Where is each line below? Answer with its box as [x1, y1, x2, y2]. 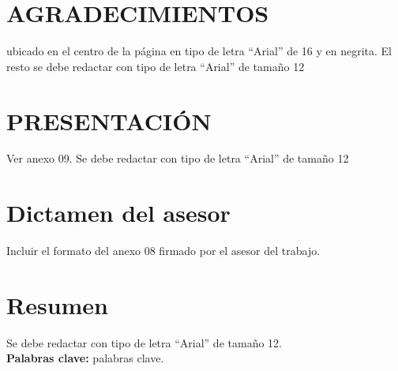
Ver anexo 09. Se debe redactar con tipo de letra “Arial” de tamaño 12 [6, 150, 349, 167]
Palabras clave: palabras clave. [6, 350, 164, 366]
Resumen [6, 288, 108, 320]
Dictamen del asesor [6, 197, 231, 229]
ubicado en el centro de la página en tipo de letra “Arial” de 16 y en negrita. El [6, 43, 392, 59]
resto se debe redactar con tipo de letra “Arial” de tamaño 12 [6, 58, 305, 74]
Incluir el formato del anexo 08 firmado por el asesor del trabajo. [6, 242, 321, 259]
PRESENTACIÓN [6, 104, 212, 137]
